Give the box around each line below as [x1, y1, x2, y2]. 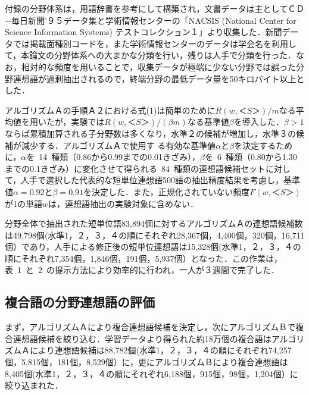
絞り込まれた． [5, 379, 63, 391]
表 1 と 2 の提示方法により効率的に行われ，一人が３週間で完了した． [5, 264, 280, 276]
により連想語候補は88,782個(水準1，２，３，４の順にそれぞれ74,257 [29, 344, 292, 356]
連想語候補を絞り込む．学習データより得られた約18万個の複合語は [13, 332, 271, 344]
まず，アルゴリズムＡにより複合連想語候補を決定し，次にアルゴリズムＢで [5, 321, 296, 333]
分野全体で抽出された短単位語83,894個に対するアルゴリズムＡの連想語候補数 [5, 217, 303, 230]
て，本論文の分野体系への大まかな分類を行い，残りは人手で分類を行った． [5, 49, 296, 61]
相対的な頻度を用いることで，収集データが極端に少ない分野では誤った [21, 60, 296, 73]
